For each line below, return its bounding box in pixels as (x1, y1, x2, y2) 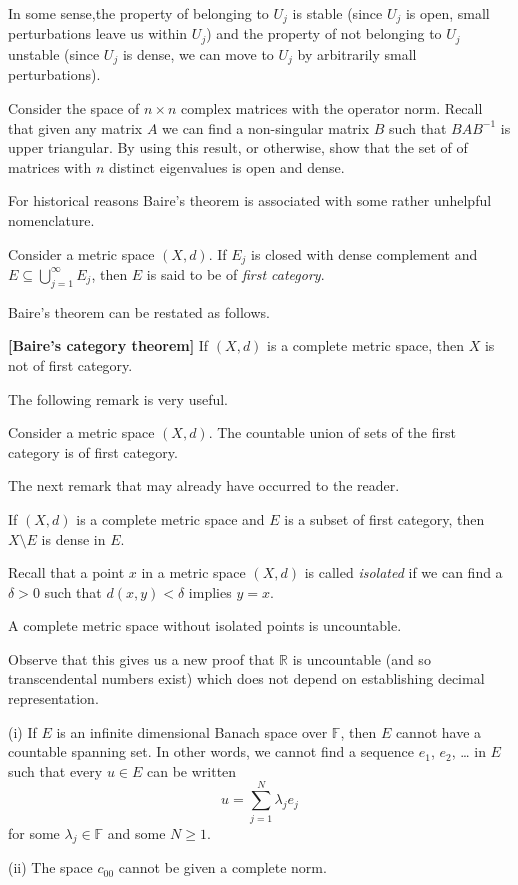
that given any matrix (8, 117, 143, 138)
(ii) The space (8, 857, 93, 878)
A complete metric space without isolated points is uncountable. (8, 615, 402, 636)
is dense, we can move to (122, 43, 274, 64)
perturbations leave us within (8, 23, 188, 44)
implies (188, 581, 232, 602)
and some (107, 822, 166, 843)
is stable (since (292, 3, 383, 23)
